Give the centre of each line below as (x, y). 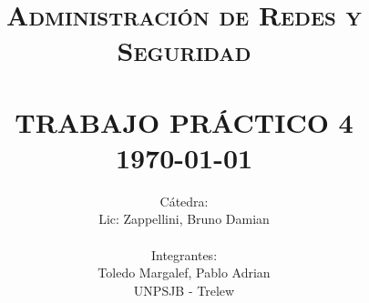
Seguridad (184, 50)
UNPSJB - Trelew (184, 290)
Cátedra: (184, 201)
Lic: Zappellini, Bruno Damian (184, 219)
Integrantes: (184, 254)
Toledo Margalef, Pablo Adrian (184, 273)
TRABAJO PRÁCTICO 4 (184, 121)
